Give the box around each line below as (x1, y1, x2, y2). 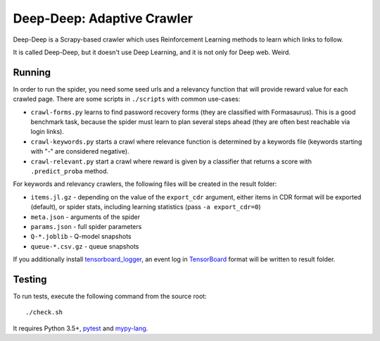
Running (13, 66, 51, 78)
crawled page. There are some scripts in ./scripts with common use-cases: (13, 95, 241, 104)
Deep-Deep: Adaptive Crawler (13, 11, 194, 26)
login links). (30, 128, 65, 136)
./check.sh (25, 309, 63, 316)
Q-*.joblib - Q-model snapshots (30, 232, 132, 241)
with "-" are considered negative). (30, 147, 129, 156)
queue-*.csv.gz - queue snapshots (30, 242, 139, 250)
